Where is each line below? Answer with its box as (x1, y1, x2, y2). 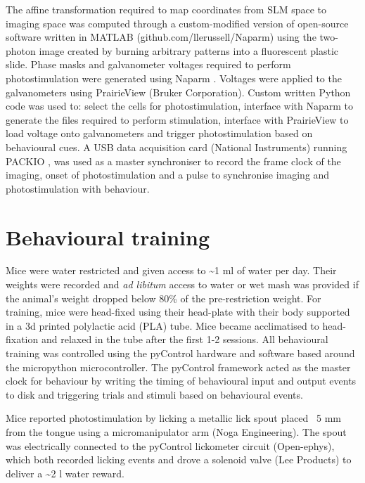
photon (6, 43, 36, 58)
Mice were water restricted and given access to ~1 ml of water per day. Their (6, 263, 337, 278)
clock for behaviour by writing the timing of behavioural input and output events (6, 373, 357, 388)
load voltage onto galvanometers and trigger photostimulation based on (6, 126, 313, 141)
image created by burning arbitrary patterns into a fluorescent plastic (39, 43, 339, 58)
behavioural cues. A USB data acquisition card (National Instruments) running (6, 139, 347, 154)
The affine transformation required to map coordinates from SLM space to (6, 2, 327, 16)
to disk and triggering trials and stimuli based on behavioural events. (6, 387, 303, 401)
